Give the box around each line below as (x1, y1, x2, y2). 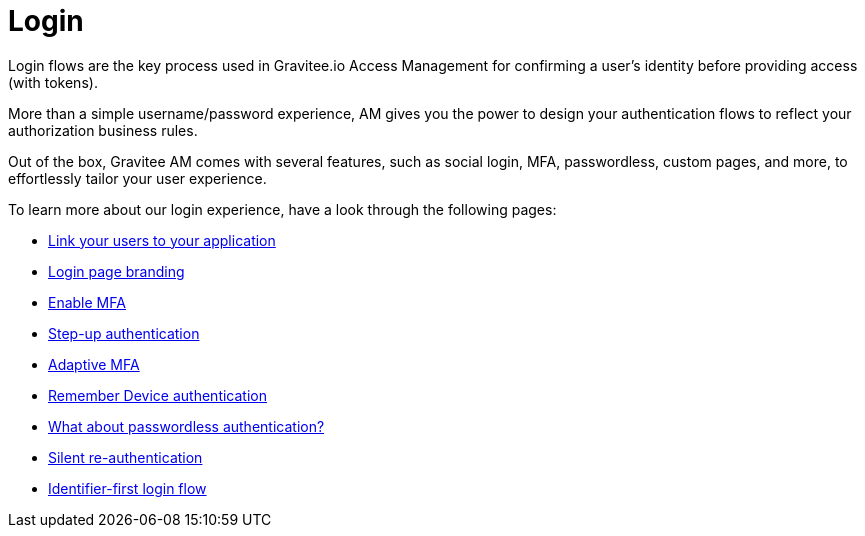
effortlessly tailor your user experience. (8, 169, 267, 187)
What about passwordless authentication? (48, 417, 325, 435)
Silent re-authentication (48, 448, 203, 466)
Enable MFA (48, 293, 126, 311)
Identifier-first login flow (48, 479, 207, 497)
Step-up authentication (48, 324, 200, 342)
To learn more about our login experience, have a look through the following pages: (8, 200, 557, 218)
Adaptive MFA (48, 355, 140, 373)
